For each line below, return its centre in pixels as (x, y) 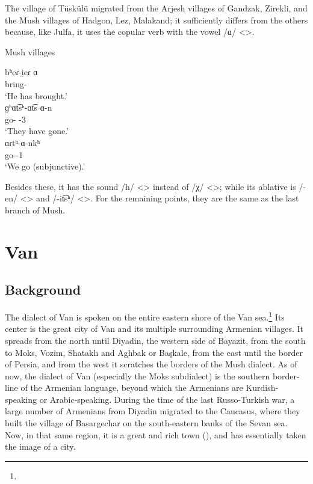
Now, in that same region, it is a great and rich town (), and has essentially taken (156, 434)
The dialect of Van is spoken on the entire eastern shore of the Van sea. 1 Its (145, 316)
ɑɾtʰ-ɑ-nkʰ (23, 142)
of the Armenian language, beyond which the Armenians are (132, 388)
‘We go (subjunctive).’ (45, 166)
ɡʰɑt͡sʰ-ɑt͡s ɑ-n (29, 107)
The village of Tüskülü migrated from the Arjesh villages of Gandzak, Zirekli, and (156, 8)
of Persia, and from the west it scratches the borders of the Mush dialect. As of (151, 364)
